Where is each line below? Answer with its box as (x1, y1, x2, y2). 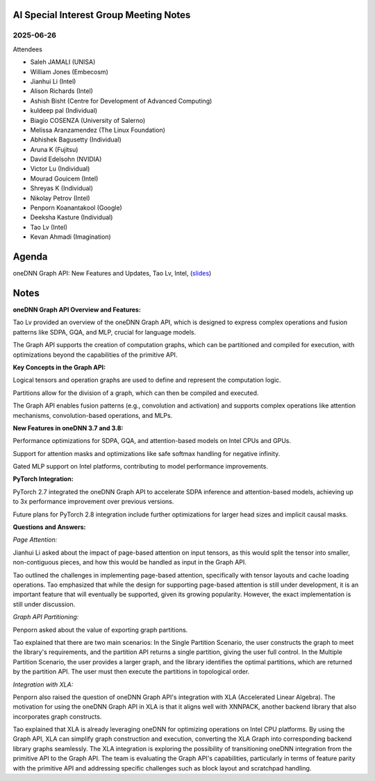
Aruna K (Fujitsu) (30, 145, 78, 153)
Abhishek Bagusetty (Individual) (30, 135, 122, 144)
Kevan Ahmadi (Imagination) (30, 233, 111, 241)
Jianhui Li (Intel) (30, 77, 76, 85)
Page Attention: (12, 535, 58, 544)
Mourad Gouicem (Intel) (30, 174, 99, 183)
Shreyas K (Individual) (30, 184, 94, 192)
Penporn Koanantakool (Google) (30, 203, 123, 212)
